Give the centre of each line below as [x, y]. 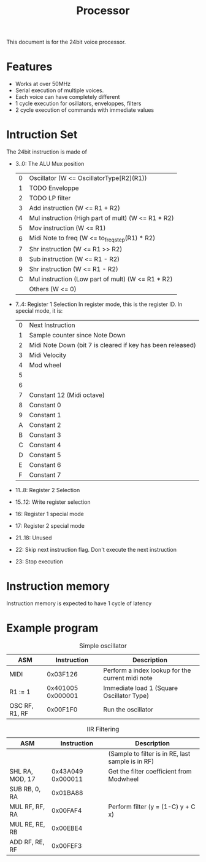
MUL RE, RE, [27, 825]
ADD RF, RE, [27, 842]
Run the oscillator [128, 710]
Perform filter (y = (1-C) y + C [152, 807]
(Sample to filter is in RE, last [149, 754]
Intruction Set [42, 135]
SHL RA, [21, 772]
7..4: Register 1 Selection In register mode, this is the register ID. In [99, 304]
